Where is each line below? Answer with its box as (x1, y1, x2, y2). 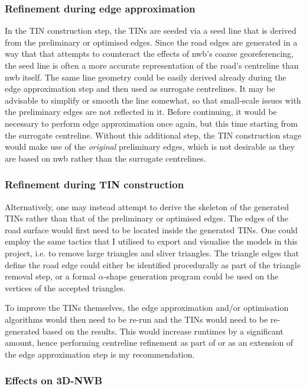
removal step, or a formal (5, 270, 96, 282)
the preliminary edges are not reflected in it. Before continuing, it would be (5, 105, 277, 118)
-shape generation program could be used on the (103, 270, 279, 282)
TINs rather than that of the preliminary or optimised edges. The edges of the (5, 212, 288, 224)
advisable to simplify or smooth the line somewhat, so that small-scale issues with (5, 94, 301, 106)
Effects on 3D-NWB (5, 373, 103, 388)
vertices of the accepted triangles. (5, 281, 126, 294)
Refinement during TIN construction (5, 177, 184, 192)
